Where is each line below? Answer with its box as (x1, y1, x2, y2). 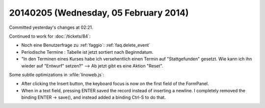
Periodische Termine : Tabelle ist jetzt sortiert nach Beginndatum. (21, 49, 154, 55)
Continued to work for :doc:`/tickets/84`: (9, 33, 91, 39)
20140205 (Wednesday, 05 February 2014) (9, 7, 189, 18)
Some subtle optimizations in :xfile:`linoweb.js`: (9, 71, 104, 78)
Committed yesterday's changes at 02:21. (9, 24, 93, 30)
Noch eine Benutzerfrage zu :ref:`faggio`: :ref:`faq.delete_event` (21, 42, 151, 48)
